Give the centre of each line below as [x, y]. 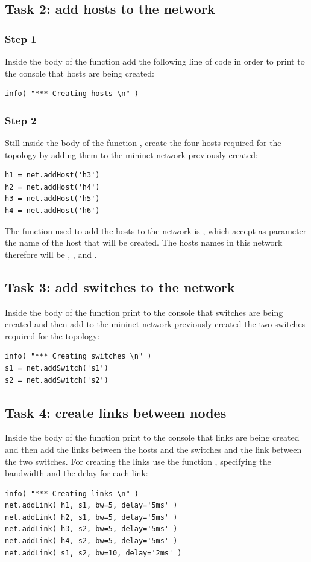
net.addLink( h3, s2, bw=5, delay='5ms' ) [91, 529]
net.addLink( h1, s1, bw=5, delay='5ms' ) [91, 506]
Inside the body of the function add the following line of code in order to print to [155, 61]
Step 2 [21, 120]
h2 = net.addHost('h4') [52, 187]
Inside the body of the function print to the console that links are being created [152, 437]
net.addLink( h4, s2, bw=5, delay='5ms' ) [91, 541]
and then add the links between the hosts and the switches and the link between [153, 449]
